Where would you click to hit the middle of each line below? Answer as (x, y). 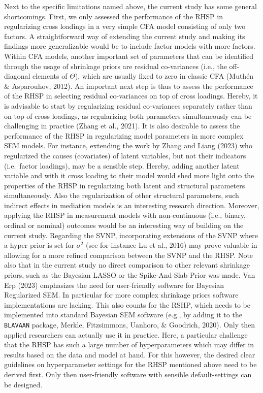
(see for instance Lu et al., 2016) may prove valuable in (172, 245)
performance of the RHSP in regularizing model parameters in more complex (124, 135)
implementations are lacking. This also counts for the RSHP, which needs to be (127, 304)
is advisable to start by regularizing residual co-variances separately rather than (128, 105)
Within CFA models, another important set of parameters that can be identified (129, 56)
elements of (50, 76)
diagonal (17, 76)
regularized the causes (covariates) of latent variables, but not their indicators (125, 155)
